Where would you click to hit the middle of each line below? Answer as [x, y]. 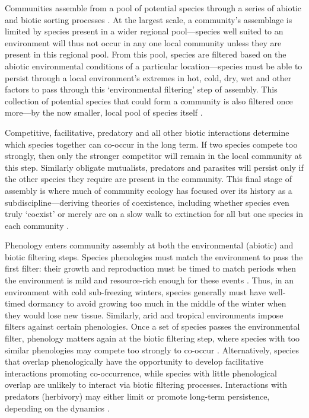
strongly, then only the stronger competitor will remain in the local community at [154, 156]
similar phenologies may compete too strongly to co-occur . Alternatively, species [152, 350]
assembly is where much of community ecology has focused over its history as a [149, 190]
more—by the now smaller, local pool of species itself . [104, 112]
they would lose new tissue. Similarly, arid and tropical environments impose [144, 315]
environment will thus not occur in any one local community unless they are [143, 42]
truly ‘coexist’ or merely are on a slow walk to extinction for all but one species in [154, 214]
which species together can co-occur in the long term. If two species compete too [151, 144]
